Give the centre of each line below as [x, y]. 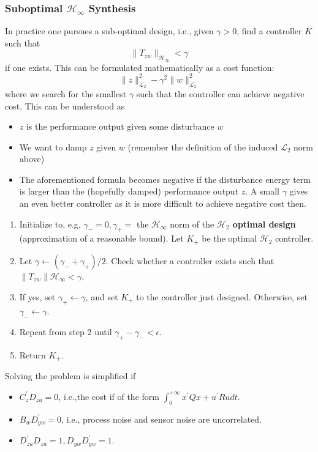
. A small [262, 191]
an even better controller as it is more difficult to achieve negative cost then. [163, 203]
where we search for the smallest [66, 93]
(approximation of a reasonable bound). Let [101, 238]
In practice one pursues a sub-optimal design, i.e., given [109, 31]
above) [32, 159]
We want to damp [53, 146]
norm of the [192, 224]
